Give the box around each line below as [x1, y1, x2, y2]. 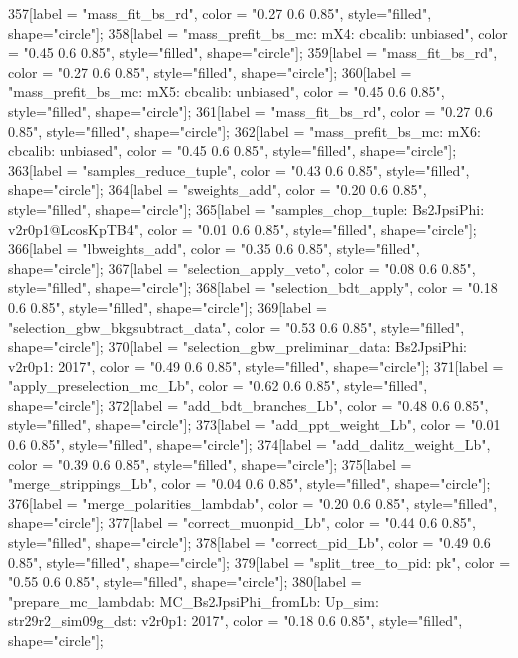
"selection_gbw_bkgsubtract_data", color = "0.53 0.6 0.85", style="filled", [8, 316, 465, 337]
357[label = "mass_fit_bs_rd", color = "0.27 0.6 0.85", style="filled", [8, 3, 432, 23]
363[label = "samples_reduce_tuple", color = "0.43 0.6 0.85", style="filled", [8, 159, 470, 180]
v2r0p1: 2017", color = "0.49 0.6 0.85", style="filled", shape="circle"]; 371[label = [8, 355, 504, 376]
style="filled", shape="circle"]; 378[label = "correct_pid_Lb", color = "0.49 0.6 [8, 532, 491, 553]
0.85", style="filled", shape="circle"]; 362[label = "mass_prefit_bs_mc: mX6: [8, 120, 481, 141]
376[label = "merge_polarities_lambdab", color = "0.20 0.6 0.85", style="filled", [8, 492, 498, 513]
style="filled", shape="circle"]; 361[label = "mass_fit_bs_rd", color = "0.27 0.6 [8, 100, 493, 121]
